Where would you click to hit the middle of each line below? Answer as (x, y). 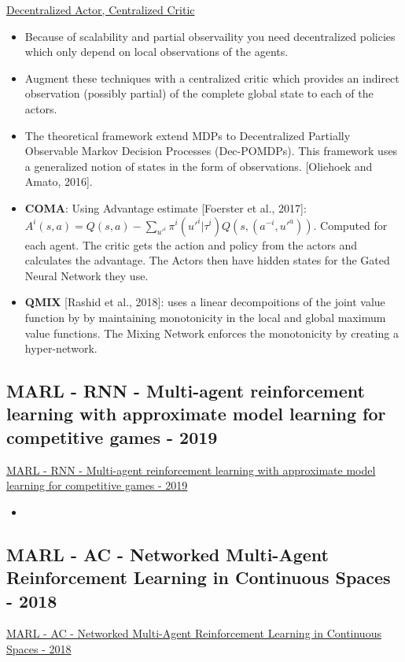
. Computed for (350, 225)
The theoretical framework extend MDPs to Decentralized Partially (188, 135)
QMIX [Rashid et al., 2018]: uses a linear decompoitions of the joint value (205, 302)
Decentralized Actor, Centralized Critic (101, 9)
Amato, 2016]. (59, 181)
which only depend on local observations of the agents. (156, 52)
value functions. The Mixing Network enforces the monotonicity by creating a (212, 333)
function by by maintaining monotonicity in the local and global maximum (205, 317)
